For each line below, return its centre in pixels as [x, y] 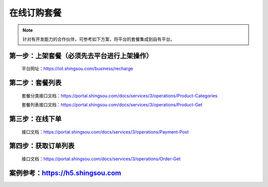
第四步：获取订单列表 [42, 146]
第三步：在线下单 [35, 119]
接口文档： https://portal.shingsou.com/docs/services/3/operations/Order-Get [101, 159]
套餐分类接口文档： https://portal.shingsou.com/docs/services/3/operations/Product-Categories [120, 95]
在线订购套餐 [35, 13]
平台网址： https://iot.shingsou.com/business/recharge [77, 69]
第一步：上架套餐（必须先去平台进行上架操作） [81, 56]
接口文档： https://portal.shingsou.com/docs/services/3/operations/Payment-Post [105, 132]
